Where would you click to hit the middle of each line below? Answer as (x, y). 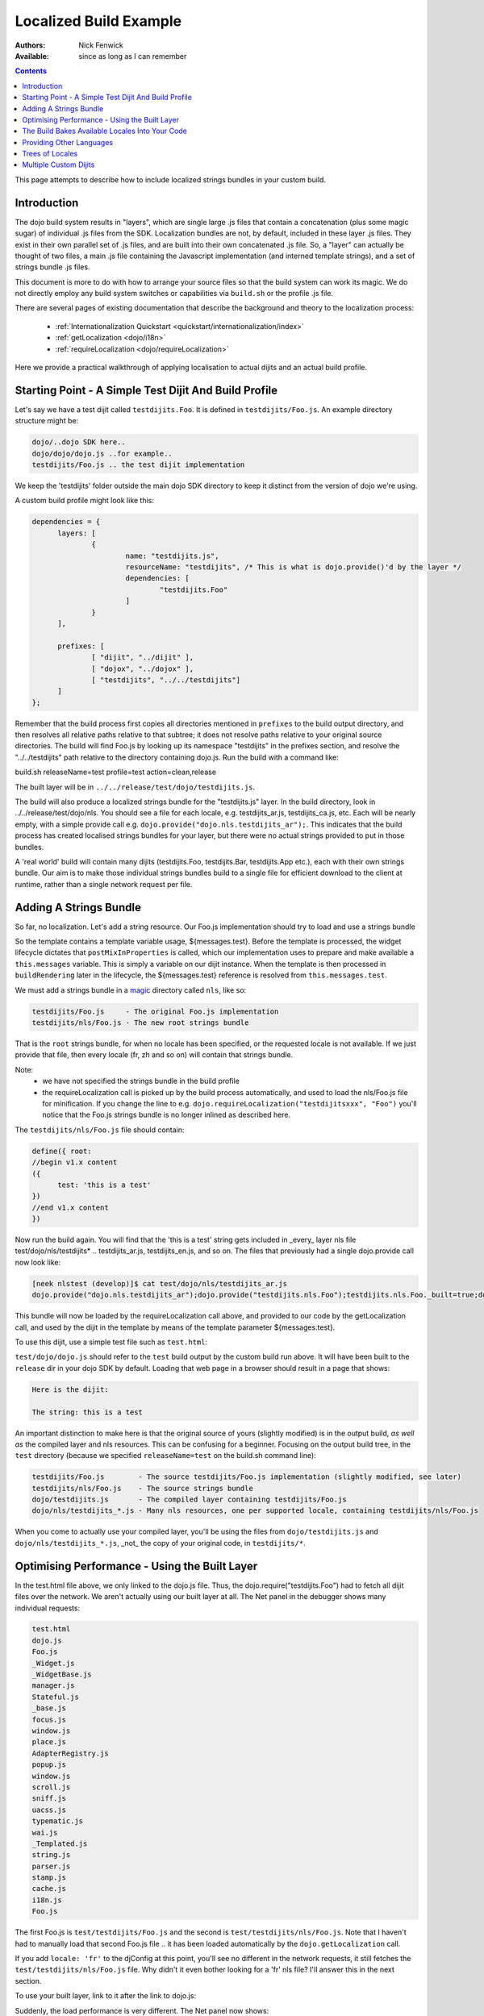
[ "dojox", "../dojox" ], (142, 669)
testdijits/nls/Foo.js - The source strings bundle (142, 1488)
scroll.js (51, 1787)
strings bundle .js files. (52, 267)
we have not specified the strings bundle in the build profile (141, 1081)
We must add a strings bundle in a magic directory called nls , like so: (131, 990)
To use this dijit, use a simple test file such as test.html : (111, 1342)
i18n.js (47, 1900)
